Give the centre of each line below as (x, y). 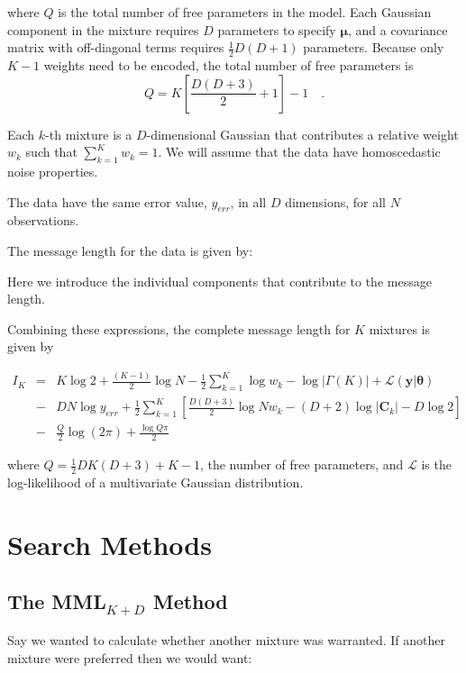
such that (51, 152)
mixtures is (400, 328)
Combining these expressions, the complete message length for (179, 328)
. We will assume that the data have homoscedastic (299, 152)
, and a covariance (398, 29)
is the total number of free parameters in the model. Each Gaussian (245, 12)
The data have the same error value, (107, 201)
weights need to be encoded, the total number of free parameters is (228, 65)
